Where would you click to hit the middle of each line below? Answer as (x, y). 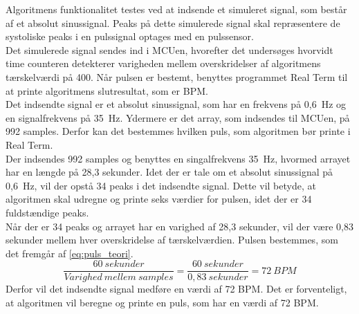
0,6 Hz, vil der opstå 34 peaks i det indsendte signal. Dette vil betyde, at (161, 185)
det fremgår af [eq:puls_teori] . (70, 253)
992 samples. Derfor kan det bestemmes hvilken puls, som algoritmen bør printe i (178, 131)
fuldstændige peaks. (47, 212)
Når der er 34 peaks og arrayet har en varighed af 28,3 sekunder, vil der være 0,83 (179, 226)
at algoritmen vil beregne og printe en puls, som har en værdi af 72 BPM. (162, 302)
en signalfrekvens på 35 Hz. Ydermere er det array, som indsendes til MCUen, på (178, 117)
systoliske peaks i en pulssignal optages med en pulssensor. (130, 36)
